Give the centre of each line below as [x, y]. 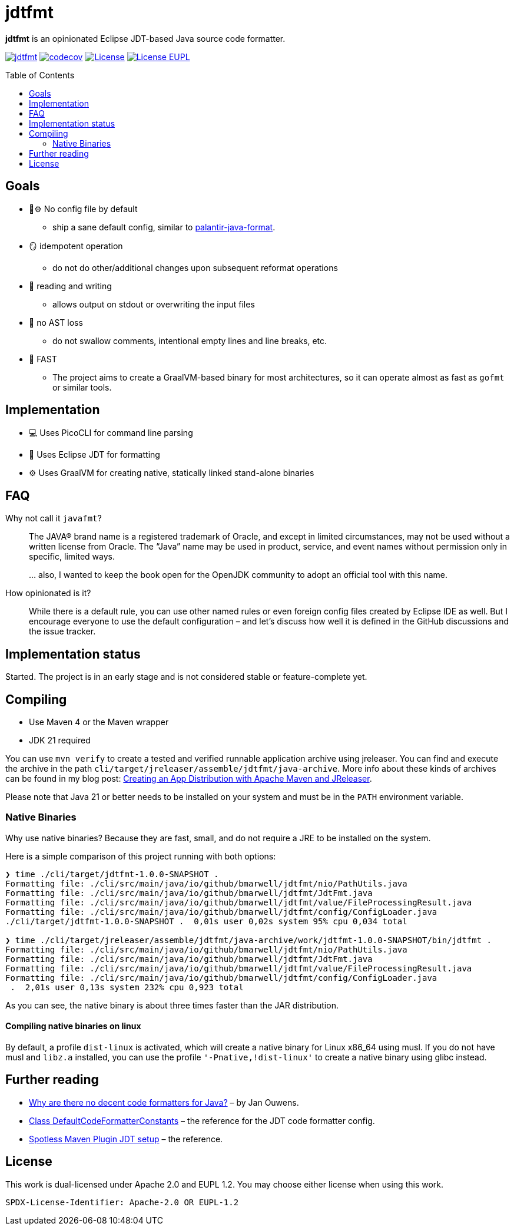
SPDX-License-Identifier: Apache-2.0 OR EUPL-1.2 [122, 1202]
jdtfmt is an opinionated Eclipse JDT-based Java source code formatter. [145, 38]
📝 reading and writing [70, 286]
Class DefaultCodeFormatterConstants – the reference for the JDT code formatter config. [202, 1120]
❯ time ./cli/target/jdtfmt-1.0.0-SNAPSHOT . [112, 874]
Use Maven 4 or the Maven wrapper [99, 722]
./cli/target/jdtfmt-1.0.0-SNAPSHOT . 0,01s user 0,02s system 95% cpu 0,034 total [206, 921]
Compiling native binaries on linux [73, 1026]
